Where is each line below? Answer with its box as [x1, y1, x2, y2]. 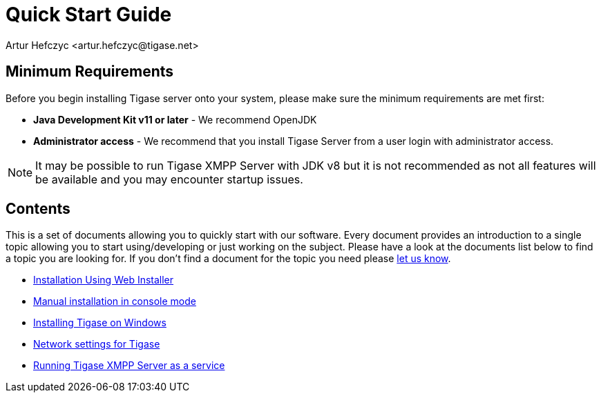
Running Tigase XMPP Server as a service [33, 359, 225, 372]
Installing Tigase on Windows [33, 317, 166, 329]
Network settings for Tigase [33, 338, 160, 350]
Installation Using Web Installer [33, 274, 174, 286]
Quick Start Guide [6, 3, 172, 26]
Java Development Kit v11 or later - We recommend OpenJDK [33, 113, 317, 126]
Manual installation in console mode [33, 295, 196, 308]
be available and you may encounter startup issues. [35, 172, 303, 186]
